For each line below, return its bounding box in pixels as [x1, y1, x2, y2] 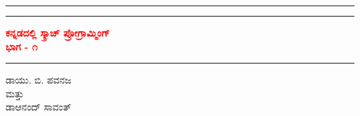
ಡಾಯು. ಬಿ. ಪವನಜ [6, 72, 71, 87]
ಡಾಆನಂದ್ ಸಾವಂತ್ [6, 99, 71, 114]
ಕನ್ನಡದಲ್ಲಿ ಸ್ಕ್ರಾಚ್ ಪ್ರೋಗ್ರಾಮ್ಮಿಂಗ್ [6, 26, 110, 39]
